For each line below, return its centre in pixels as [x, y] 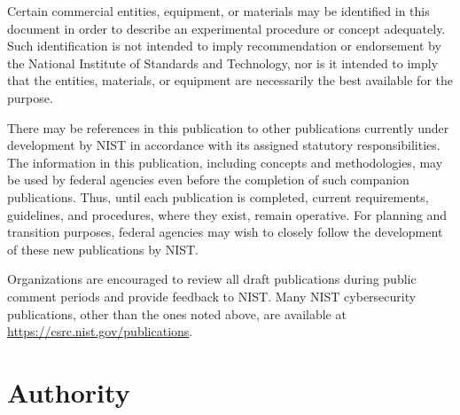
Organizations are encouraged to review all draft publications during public [212, 279]
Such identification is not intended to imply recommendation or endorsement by [224, 46]
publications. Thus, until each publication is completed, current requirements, [218, 196]
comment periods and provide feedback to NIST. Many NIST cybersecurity [212, 296]
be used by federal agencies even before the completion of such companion [208, 180]
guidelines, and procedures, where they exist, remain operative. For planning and [227, 214]
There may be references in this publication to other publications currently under [228, 127]
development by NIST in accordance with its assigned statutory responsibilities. [224, 145]
